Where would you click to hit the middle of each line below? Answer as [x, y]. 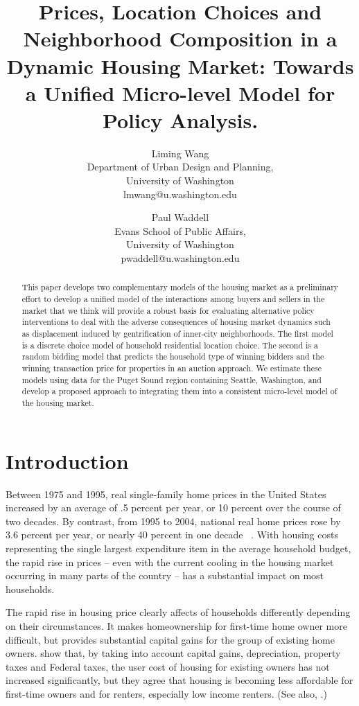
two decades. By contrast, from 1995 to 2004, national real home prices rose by [173, 521]
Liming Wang [180, 153]
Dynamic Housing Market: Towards [180, 65]
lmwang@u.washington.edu [180, 194]
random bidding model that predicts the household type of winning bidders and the [173, 356]
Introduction [67, 460]
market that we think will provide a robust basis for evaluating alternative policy [168, 310]
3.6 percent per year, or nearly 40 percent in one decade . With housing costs [172, 535]
